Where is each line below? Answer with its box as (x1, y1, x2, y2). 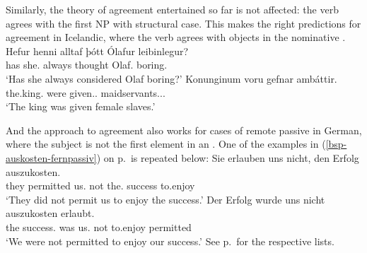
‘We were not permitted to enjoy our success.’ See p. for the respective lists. (6, 233, 334, 248)
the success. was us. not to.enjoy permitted (6, 219, 192, 234)
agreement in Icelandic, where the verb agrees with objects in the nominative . (6, 30, 346, 45)
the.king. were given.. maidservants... (6, 85, 165, 100)
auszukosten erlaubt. (6, 206, 95, 220)
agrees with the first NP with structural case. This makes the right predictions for (6, 16, 361, 30)
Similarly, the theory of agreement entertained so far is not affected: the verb (6, 2, 339, 16)
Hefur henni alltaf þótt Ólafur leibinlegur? (6, 43, 189, 58)
